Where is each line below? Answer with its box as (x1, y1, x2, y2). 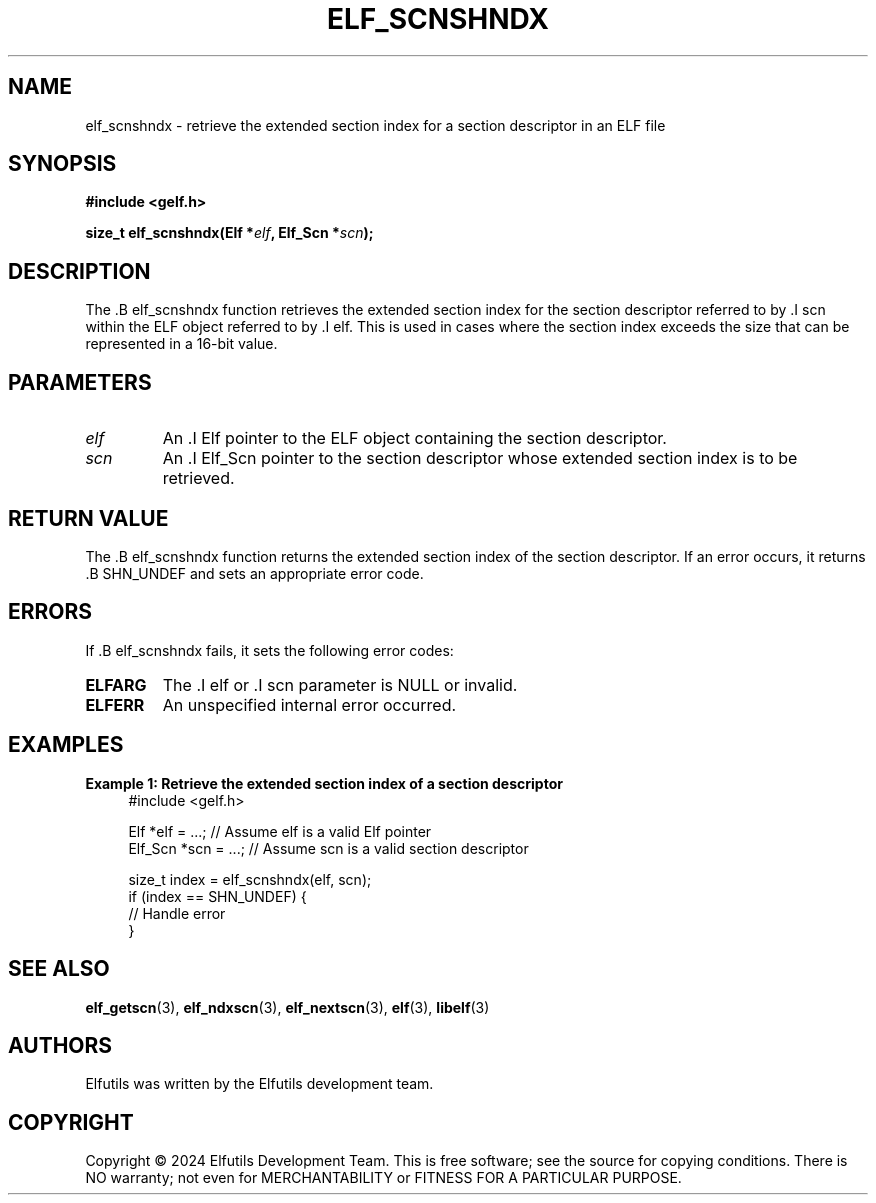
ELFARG (85, 674, 147, 695)
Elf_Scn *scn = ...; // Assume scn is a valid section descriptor (128, 839, 529, 857)
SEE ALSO (8, 956, 110, 982)
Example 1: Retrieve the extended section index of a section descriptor (85, 774, 563, 792)
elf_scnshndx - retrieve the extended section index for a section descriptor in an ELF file (85, 116, 666, 134)
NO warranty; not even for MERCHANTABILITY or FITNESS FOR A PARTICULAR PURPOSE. (85, 1169, 682, 1187)
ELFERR (85, 694, 145, 715)
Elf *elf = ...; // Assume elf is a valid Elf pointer (128, 822, 432, 840)
